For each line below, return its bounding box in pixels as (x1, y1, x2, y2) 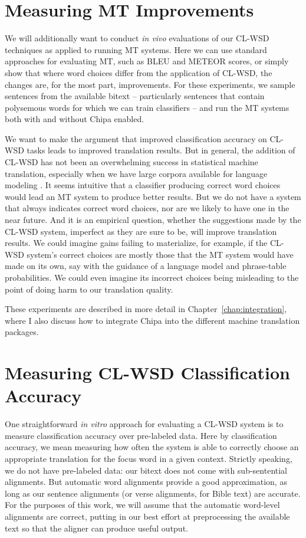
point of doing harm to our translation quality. (5, 283, 173, 295)
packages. (5, 326, 39, 338)
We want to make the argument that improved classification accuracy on (5, 132, 267, 145)
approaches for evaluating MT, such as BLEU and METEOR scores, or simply (5, 55, 289, 67)
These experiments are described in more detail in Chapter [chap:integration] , (5, 303, 287, 315)
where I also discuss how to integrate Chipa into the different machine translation (5, 314, 300, 326)
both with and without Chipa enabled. (5, 113, 144, 125)
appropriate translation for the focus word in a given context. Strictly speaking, (5, 452, 292, 465)
